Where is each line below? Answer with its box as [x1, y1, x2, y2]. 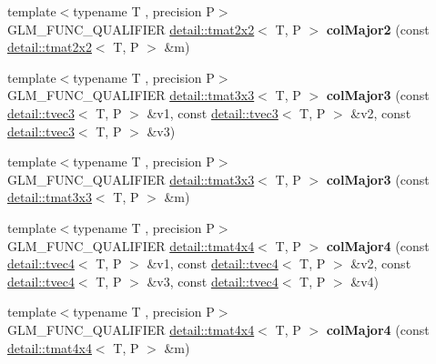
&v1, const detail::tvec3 [147, 103, 279, 122]
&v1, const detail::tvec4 [147, 254, 279, 273]
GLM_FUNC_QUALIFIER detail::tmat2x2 [7, 19, 255, 38]
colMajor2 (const [326, 19, 430, 38]
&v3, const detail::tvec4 [147, 271, 279, 290]
